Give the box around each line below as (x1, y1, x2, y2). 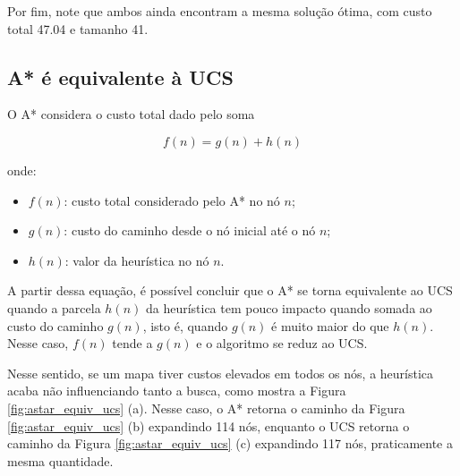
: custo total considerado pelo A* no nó (64, 191, 280, 209)
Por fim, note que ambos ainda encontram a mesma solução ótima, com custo (7, 2, 432, 20)
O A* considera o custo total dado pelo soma (7, 105, 255, 123)
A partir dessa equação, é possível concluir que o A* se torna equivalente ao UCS (7, 281, 453, 300)
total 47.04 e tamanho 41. (7, 19, 149, 38)
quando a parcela (7, 298, 101, 317)
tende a (112, 334, 153, 353)
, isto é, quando (142, 316, 228, 335)
